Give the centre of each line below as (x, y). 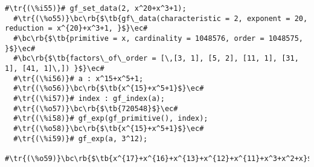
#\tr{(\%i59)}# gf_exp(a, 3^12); (81, 138)
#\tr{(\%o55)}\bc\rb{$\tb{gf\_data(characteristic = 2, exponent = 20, (161, 18)
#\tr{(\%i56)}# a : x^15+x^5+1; (78, 78)
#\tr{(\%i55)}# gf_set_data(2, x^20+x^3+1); (96, 8)
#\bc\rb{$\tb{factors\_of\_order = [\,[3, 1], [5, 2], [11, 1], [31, (156, 59)
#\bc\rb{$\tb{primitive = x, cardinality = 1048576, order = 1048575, (158, 38)
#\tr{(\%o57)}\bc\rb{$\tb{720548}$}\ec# (96, 108)
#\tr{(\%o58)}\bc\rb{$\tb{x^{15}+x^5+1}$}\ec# (109, 128)
